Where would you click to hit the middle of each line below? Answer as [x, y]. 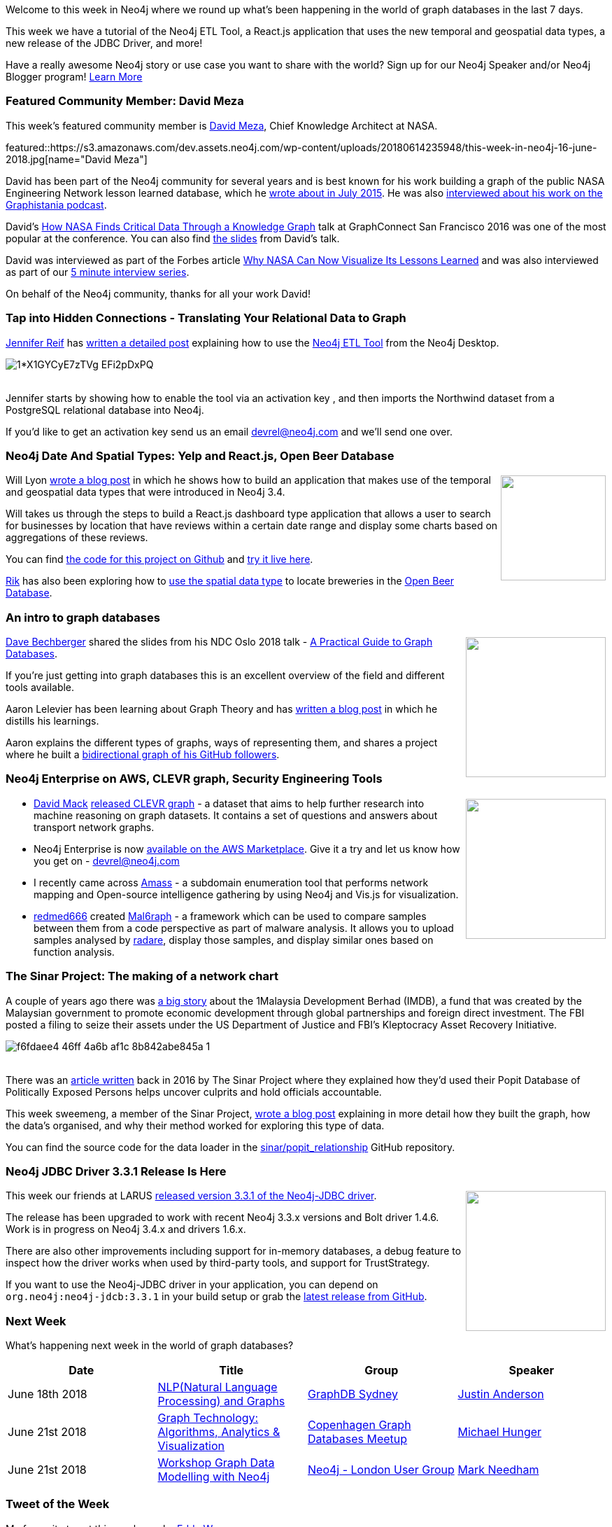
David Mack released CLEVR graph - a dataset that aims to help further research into [229, 803]
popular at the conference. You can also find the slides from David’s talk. [173, 238]
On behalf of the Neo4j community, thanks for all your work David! [158, 293]
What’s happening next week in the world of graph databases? [150, 1345]
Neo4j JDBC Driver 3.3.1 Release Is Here [116, 1171]
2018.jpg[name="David [59, 159]
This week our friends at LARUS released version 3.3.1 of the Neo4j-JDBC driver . [191, 1196]
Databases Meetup [358, 1439]
